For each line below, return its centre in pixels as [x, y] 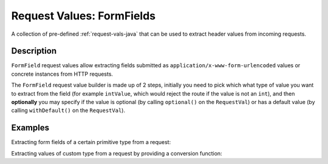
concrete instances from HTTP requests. [62, 74]
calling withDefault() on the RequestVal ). [68, 110]
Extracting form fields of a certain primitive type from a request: [91, 142]
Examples [30, 128]
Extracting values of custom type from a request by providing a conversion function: [117, 153]
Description [34, 51]
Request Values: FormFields [84, 16]
